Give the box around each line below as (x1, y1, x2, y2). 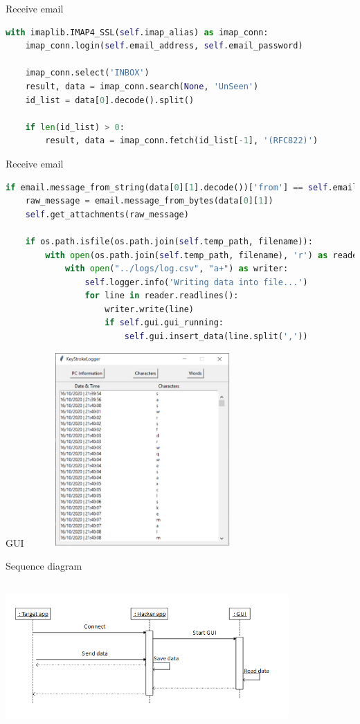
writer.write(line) (105, 304, 195, 314)
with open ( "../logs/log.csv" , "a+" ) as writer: (64, 264, 289, 274)
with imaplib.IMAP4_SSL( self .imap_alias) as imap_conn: (6, 27, 269, 37)
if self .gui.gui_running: (105, 318, 224, 328)
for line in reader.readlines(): (84, 291, 239, 301)
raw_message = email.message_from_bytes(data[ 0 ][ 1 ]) (25, 196, 273, 206)
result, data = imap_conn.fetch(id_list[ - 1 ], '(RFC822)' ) (45, 136, 318, 146)
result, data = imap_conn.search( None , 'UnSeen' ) (25, 81, 259, 91)
